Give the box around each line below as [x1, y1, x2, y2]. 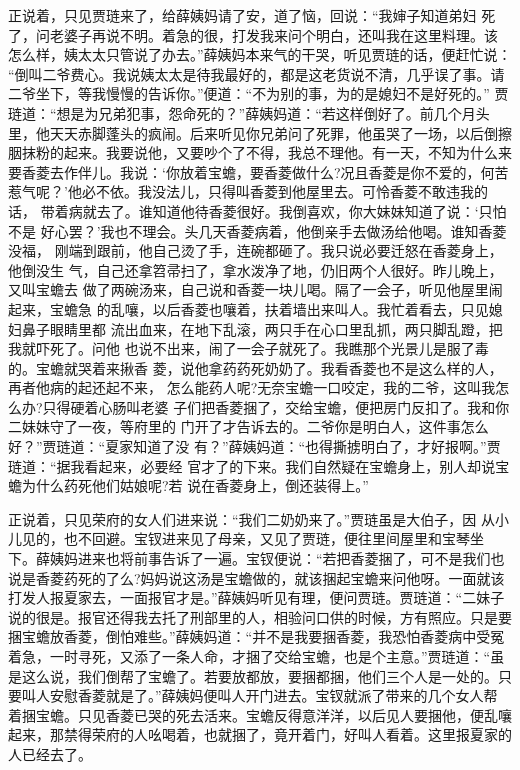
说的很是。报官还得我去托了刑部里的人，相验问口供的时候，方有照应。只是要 [8, 606, 512, 627]
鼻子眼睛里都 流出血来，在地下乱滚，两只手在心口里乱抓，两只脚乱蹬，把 [21, 318, 503, 339]
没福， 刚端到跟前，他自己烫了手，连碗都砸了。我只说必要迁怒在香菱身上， [8, 240, 503, 261]
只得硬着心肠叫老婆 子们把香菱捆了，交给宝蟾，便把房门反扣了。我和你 [42, 396, 510, 417]
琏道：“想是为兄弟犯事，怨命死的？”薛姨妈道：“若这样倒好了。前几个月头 [8, 102, 490, 123]
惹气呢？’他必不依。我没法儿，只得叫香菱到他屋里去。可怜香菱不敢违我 [8, 181, 474, 202]
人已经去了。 [8, 743, 92, 764]
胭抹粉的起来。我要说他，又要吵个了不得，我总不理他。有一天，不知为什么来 [8, 142, 512, 163]
